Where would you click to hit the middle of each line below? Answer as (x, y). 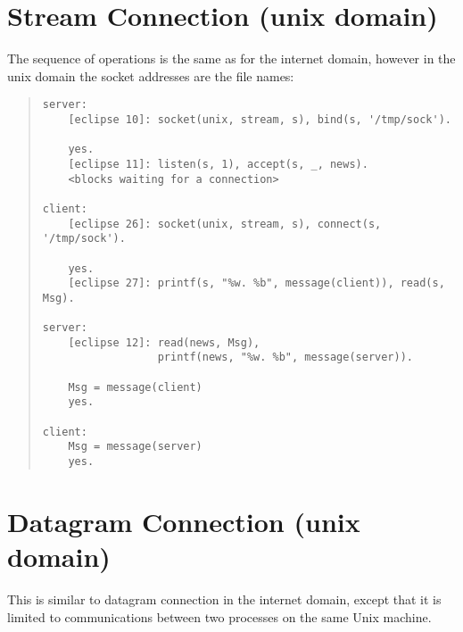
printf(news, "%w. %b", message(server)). (285, 358)
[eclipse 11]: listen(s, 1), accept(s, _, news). (218, 164)
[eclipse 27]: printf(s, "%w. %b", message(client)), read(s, (256, 283)
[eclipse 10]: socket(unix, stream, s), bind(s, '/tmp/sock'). (260, 119)
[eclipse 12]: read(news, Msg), (164, 342)
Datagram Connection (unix (184, 521)
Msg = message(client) (135, 387)
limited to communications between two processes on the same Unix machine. (219, 616)
